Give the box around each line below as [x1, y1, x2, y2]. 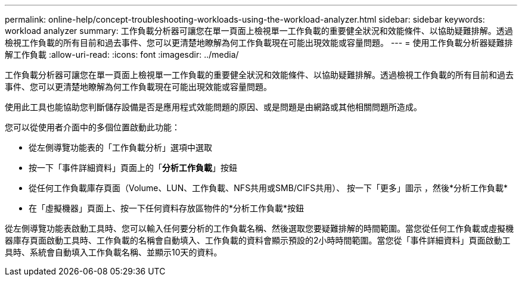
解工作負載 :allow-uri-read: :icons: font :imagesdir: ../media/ [5, 49, 239, 60]
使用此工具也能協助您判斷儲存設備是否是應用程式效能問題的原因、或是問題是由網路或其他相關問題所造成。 [5, 102, 422, 112]
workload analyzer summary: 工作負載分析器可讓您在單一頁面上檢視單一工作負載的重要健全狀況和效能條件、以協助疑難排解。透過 [5, 26, 513, 36]
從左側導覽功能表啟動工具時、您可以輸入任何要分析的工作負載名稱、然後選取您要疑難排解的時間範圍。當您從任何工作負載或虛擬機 [5, 223, 514, 233]
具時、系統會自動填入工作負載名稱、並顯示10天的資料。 [5, 247, 222, 257]
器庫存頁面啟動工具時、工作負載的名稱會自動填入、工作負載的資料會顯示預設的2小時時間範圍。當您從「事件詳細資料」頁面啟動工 [5, 235, 511, 245]
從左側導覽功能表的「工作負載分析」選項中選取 [29, 142, 212, 152]
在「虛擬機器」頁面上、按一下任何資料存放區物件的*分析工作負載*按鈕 [29, 203, 304, 213]
